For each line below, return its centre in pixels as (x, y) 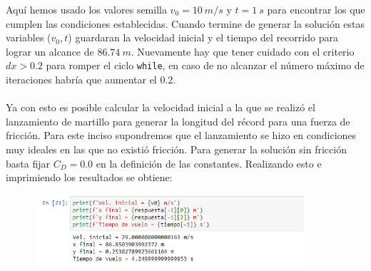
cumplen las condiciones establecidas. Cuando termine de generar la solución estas (185, 23)
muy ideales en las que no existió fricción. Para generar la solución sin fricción (176, 149)
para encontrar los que (316, 9)
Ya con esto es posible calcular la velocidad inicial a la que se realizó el (161, 107)
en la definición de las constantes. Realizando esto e (209, 163)
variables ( (29, 37)
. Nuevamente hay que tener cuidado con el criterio (243, 51)
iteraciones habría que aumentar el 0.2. (91, 80)
